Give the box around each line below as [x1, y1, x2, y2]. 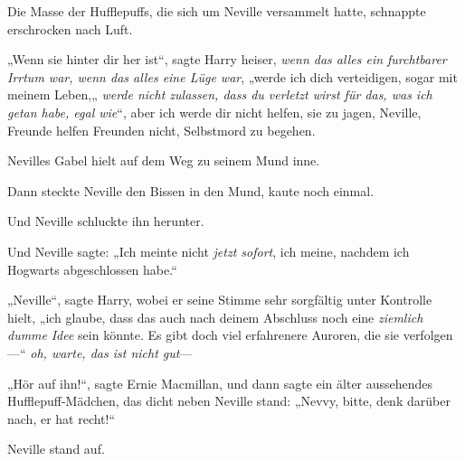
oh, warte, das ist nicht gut [30, 343, 180, 362]
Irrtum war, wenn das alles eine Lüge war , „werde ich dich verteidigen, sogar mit [7, 67, 458, 86]
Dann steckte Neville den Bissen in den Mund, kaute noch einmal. [7, 181, 375, 200]
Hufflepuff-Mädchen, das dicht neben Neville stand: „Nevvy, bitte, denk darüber [7, 391, 451, 410]
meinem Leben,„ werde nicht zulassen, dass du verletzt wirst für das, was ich [7, 85, 432, 104]
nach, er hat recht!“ [7, 409, 116, 428]
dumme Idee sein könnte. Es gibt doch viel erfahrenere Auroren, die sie [7, 325, 399, 344]
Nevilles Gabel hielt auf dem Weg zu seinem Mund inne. [7, 151, 320, 170]
